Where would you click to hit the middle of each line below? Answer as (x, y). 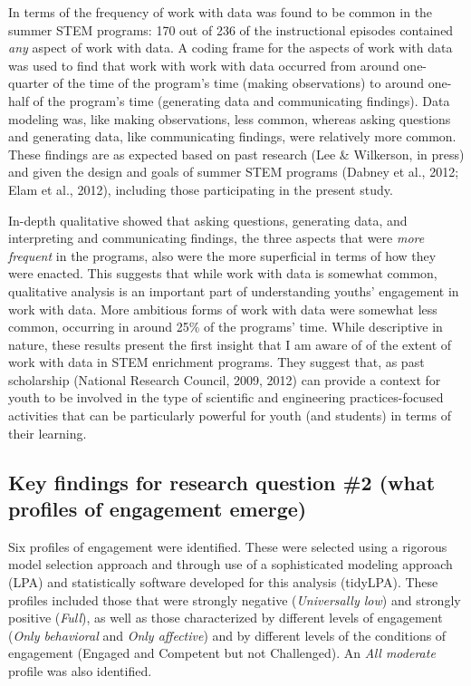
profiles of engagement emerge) (158, 509)
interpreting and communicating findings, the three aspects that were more (216, 238)
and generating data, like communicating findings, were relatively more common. (232, 136)
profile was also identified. (80, 671)
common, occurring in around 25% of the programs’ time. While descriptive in (226, 327)
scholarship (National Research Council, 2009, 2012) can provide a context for (225, 379)
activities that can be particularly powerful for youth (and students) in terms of (230, 415)
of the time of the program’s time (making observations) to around (238, 83)
